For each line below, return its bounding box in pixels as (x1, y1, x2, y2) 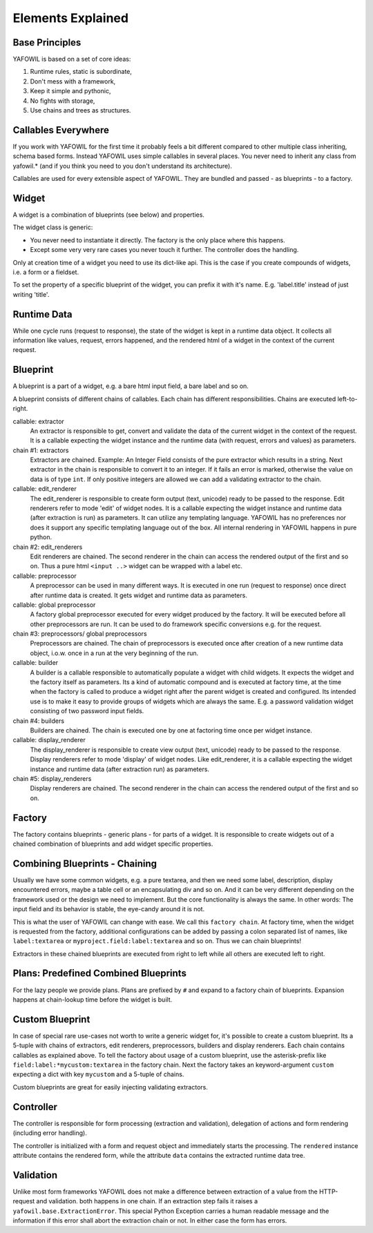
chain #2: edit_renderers (12, 543, 83, 551)
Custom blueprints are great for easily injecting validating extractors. (12, 1082, 209, 1091)
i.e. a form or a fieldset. (12, 268, 79, 276)
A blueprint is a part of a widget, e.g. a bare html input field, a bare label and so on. (12, 382, 249, 390)
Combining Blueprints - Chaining (12, 857, 157, 869)
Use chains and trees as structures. (30, 106, 131, 115)
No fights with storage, (30, 97, 95, 105)
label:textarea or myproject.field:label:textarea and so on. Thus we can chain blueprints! (12, 937, 302, 945)
